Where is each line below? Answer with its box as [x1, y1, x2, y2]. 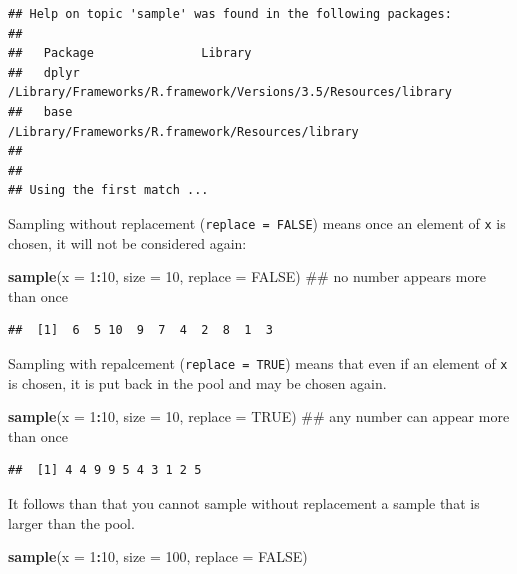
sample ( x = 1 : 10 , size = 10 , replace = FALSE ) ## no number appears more [8, 266, 487, 287]
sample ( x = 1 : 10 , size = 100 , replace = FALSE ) [8, 546, 308, 567]
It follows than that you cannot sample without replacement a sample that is [8, 493, 480, 513]
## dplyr [8, 65, 80, 80]
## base [8, 104, 73, 119]
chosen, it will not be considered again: [8, 232, 247, 253]
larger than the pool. [8, 512, 135, 533]
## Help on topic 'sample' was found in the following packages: [8, 7, 452, 21]
